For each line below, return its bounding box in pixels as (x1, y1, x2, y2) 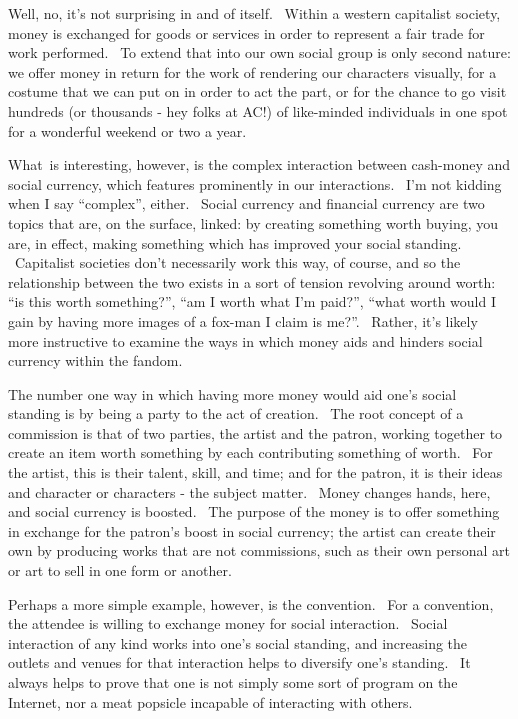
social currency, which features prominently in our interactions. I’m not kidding (8, 173, 502, 194)
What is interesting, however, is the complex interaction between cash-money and (8, 154, 511, 175)
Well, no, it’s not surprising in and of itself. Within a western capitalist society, (8, 3, 501, 23)
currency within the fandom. (8, 350, 183, 371)
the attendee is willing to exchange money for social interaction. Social (8, 613, 448, 634)
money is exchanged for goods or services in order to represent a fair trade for (8, 22, 485, 43)
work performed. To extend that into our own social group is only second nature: (8, 42, 511, 63)
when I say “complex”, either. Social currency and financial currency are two (8, 193, 485, 214)
